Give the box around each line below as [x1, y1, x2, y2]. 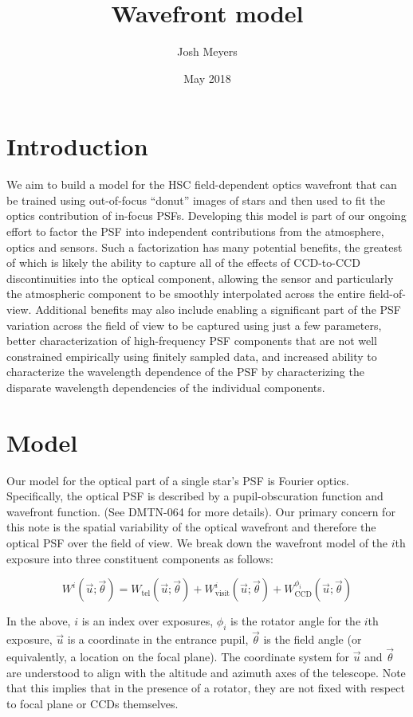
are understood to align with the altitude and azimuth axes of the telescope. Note [6, 664, 406, 680]
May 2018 [183, 69, 231, 86]
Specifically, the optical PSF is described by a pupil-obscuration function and [6, 488, 383, 504]
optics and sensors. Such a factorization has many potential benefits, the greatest [6, 238, 403, 255]
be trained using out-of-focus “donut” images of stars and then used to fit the [6, 191, 385, 208]
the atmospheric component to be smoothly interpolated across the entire [6, 285, 366, 302]
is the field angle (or [263, 631, 362, 648]
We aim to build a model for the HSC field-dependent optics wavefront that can [6, 176, 397, 193]
